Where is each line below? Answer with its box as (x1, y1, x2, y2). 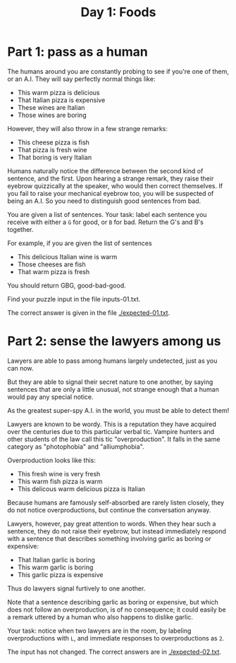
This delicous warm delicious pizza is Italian (17, 484, 146, 493)
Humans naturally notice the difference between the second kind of (7, 166, 204, 175)
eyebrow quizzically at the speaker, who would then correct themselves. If (7, 181, 223, 190)
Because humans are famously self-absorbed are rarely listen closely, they (7, 498, 225, 507)
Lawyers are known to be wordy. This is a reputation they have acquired (7, 420, 217, 428)
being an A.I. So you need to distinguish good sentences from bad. (7, 197, 201, 205)
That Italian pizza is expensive (17, 96, 106, 104)
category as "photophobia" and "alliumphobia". (7, 442, 144, 451)
